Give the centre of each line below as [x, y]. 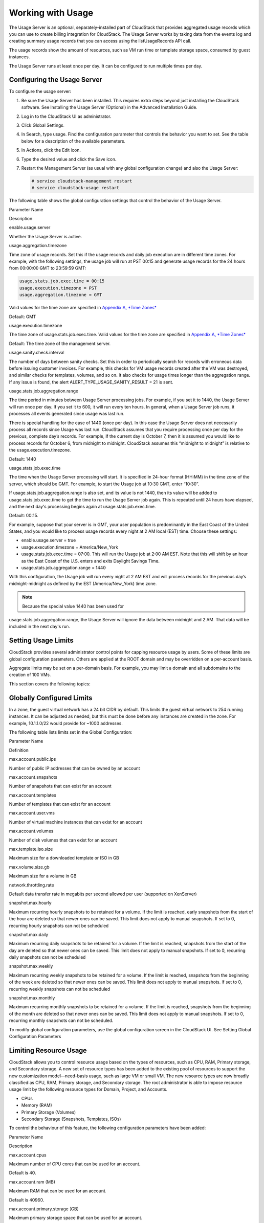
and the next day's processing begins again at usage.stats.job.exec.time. [82, 506]
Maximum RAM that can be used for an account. [58, 1191]
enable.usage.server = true [49, 540]
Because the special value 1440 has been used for [73, 606]
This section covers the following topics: [50, 684]
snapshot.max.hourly [30, 903]
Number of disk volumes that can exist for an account [63, 840]
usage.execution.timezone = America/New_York [70, 547]
